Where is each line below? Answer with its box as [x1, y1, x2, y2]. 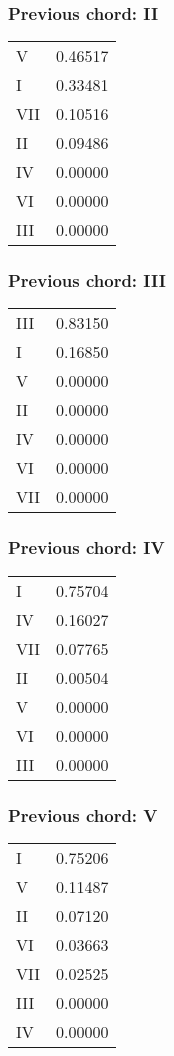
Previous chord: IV [8, 535, 165, 560]
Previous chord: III [8, 268, 166, 293]
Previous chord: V [8, 802, 158, 827]
